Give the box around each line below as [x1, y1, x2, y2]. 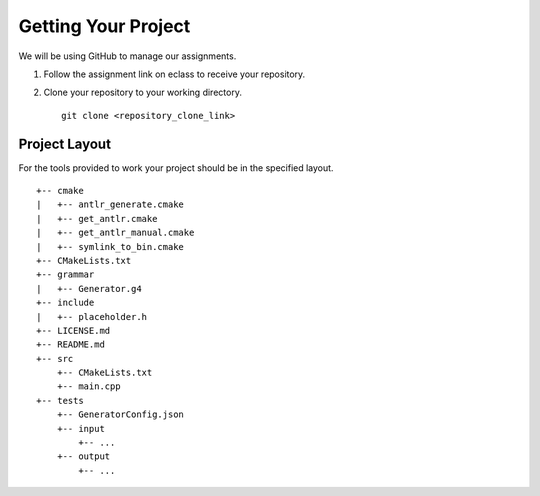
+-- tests [36, 395, 84, 406]
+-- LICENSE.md [36, 325, 111, 336]
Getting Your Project [18, 15, 191, 37]
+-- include [36, 297, 95, 309]
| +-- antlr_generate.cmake [36, 199, 185, 210]
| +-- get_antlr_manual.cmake [36, 227, 195, 239]
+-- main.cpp [56, 381, 121, 392]
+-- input [56, 423, 105, 434]
